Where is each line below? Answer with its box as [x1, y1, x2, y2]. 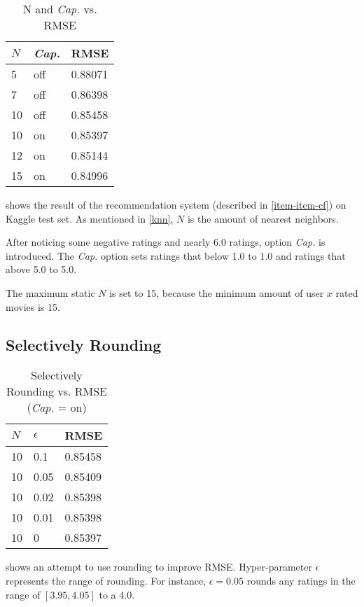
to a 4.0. [99, 587, 135, 601]
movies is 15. [6, 299, 60, 314]
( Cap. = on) [27, 399, 87, 416]
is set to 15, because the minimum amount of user [109, 285, 324, 300]
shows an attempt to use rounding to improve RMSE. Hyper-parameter [6, 559, 312, 574]
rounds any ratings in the [246, 573, 356, 587]
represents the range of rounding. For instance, [6, 573, 206, 587]
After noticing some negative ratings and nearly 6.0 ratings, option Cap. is [6, 235, 325, 249]
